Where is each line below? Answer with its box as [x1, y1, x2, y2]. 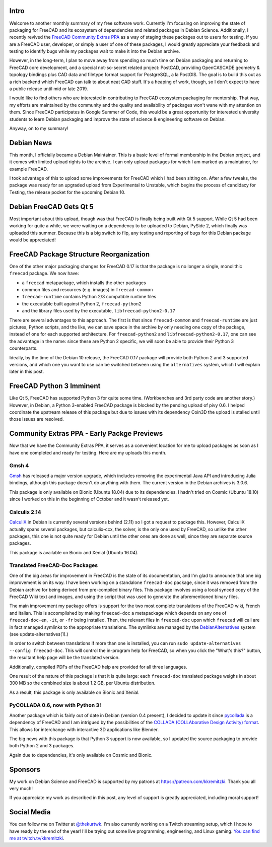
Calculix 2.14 [9, 508, 41, 515]
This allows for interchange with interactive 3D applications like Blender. [9, 726, 159, 733]
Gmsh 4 [9, 462, 29, 469]
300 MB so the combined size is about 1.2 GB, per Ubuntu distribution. [9, 680, 156, 686]
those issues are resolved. [9, 416, 64, 422]
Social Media [9, 808, 51, 816]
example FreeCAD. [9, 166, 48, 172]
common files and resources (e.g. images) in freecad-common [22, 287, 153, 292]
